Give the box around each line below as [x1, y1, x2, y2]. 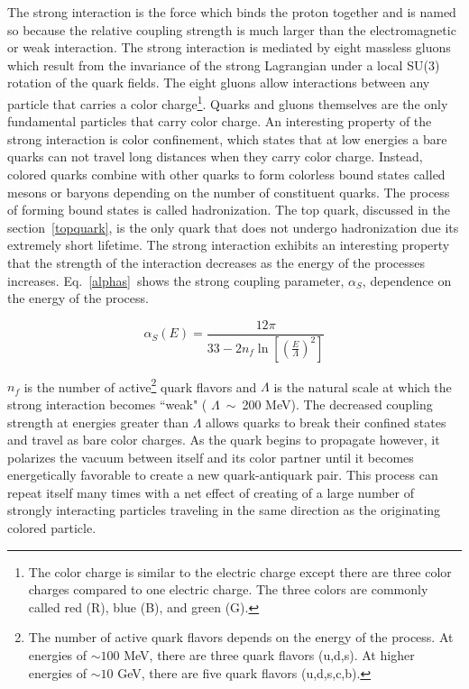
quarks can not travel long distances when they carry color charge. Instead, [7, 147, 423, 166]
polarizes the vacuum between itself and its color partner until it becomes [7, 447, 414, 466]
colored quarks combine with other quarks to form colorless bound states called [7, 165, 446, 183]
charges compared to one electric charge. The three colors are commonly [28, 580, 428, 599]
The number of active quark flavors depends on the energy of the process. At [28, 628, 454, 647]
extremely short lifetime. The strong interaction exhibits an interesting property [7, 235, 450, 254]
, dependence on [362, 271, 452, 289]
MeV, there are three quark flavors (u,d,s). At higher [124, 646, 415, 665]
